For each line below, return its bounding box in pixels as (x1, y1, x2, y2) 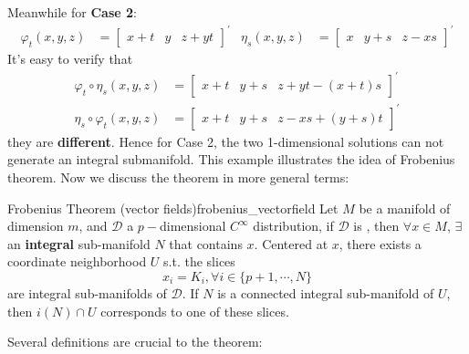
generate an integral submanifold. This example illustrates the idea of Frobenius (7, 150, 455, 169)
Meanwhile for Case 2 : (7, 3, 137, 21)
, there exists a (339, 234, 422, 253)
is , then (353, 216, 400, 235)
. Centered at (254, 234, 328, 253)
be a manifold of (359, 198, 451, 217)
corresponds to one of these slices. (100, 301, 289, 320)
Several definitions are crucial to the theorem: (7, 332, 263, 351)
